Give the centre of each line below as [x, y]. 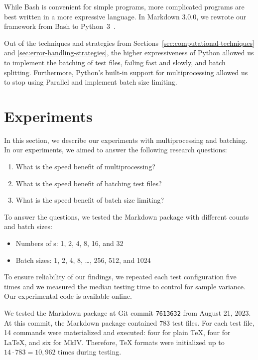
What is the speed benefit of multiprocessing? [85, 167]
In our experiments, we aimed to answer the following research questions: [116, 150]
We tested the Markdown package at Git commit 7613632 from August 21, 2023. [128, 313]
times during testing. [90, 352]
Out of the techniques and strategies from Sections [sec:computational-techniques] [129, 43]
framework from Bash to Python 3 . [60, 26]
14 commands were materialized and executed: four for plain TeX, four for [117, 332]
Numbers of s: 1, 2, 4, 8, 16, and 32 [69, 243]
